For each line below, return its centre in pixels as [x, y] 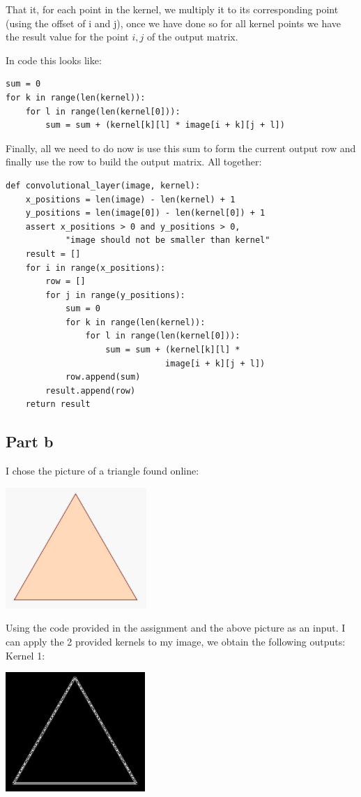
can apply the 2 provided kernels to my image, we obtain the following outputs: [176, 642]
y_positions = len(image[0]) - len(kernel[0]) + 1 [145, 213]
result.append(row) [91, 390]
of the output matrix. [192, 37]
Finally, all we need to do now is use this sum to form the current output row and [181, 148]
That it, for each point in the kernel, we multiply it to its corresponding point [172, 9]
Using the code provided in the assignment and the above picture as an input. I [176, 628]
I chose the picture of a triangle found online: [102, 471]
